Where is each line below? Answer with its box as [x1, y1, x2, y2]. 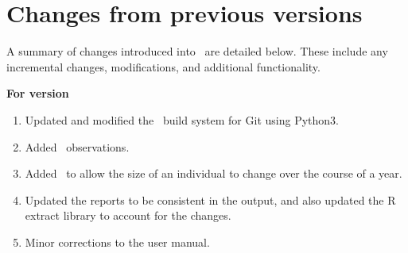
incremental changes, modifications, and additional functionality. [6, 58, 321, 75]
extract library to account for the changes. [25, 207, 231, 224]
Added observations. [25, 138, 130, 155]
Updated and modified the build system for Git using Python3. [25, 111, 339, 128]
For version [6, 85, 69, 102]
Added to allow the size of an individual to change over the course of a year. [25, 165, 402, 182]
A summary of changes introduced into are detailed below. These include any [6, 43, 388, 59]
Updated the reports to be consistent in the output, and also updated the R [25, 191, 396, 208]
